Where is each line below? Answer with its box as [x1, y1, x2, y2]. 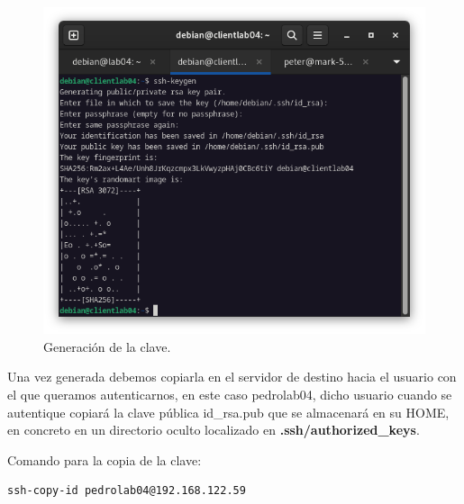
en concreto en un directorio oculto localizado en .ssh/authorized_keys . [7, 420, 420, 439]
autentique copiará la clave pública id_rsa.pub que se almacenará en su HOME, [7, 402, 450, 421]
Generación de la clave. [43, 337, 171, 355]
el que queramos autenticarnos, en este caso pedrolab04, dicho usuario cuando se [7, 385, 452, 404]
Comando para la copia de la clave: [7, 450, 202, 469]
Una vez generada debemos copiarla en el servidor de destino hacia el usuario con [7, 367, 457, 386]
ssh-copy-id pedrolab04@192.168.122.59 [7, 484, 246, 498]
